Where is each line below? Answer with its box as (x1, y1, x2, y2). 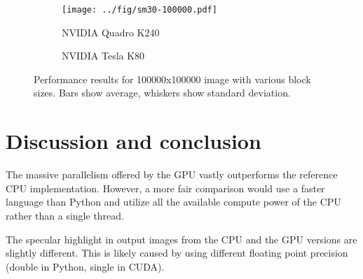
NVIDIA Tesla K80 (62, 48, 145, 63)
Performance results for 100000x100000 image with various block (34, 71, 311, 86)
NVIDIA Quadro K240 (62, 24, 160, 39)
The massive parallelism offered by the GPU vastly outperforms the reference (6, 167, 338, 182)
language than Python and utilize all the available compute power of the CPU (6, 194, 341, 209)
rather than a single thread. (6, 208, 124, 222)
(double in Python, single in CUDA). (6, 259, 165, 273)
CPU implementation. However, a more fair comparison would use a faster (6, 180, 325, 195)
